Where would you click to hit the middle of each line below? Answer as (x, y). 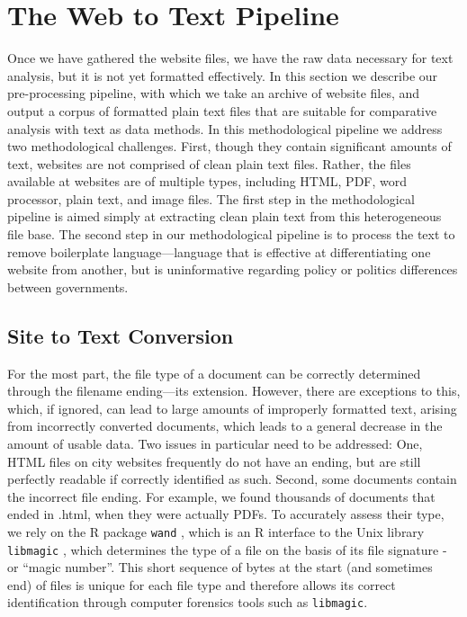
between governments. (68, 286)
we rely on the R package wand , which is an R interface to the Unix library (216, 531)
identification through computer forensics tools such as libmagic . (188, 602)
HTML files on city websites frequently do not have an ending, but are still (214, 461)
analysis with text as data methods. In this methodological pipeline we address (225, 128)
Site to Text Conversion (121, 335)
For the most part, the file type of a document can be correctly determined (214, 373)
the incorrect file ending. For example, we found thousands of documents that (221, 496)
